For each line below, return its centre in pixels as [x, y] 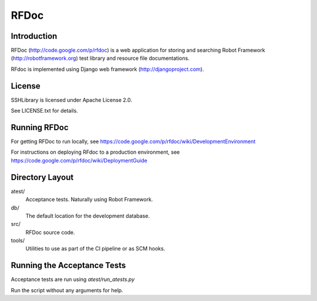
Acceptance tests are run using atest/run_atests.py [73, 279]
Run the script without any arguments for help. [67, 290]
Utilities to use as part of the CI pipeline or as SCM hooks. [95, 249]
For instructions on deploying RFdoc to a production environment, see [95, 152]
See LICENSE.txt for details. [45, 111]
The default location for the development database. [87, 216]
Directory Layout [42, 177]
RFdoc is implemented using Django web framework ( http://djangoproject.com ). [107, 69]
